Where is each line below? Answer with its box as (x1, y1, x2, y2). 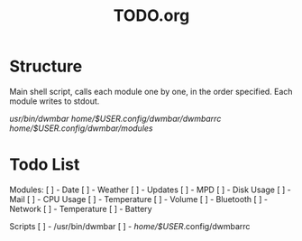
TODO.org (113, 5, 190, 26)
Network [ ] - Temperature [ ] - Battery (9, 203, 152, 214)
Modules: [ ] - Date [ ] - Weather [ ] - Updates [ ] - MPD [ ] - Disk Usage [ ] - (9, 184, 291, 195)
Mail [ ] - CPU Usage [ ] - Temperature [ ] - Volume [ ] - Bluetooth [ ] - (9, 193, 269, 204)
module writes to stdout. (9, 96, 100, 107)
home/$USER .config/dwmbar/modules (9, 123, 153, 134)
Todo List (9, 154, 80, 175)
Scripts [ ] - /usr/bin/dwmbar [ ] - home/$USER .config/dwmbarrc (9, 220, 251, 231)
